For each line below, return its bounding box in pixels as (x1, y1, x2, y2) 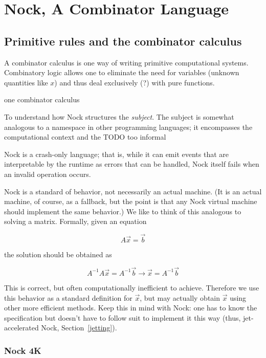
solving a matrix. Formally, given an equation (4, 216, 147, 227)
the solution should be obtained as (4, 249, 112, 260)
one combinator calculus (4, 94, 80, 105)
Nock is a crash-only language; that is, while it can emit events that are (4, 148, 229, 159)
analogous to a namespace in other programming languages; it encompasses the (4, 121, 253, 132)
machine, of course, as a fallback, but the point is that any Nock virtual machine (4, 196, 257, 207)
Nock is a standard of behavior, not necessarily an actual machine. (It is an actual (4, 186, 262, 196)
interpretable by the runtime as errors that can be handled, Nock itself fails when (4, 159, 259, 169)
